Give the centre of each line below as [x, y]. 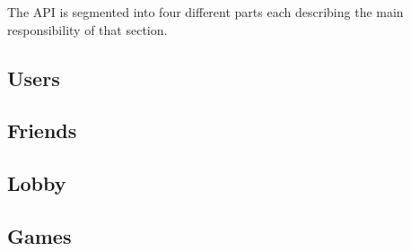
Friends [42, 130]
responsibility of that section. [87, 29]
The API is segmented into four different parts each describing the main [205, 12]
